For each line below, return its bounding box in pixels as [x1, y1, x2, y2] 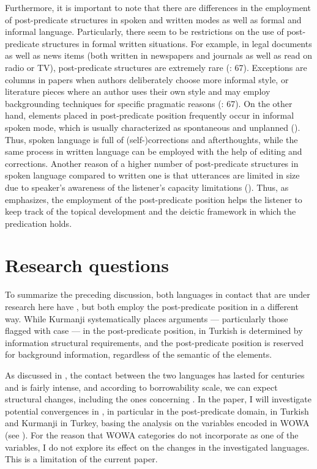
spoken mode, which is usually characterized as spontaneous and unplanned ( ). [5, 120, 300, 133]
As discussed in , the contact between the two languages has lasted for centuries [5, 368, 305, 381]
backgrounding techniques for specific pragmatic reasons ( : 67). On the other [5, 97, 293, 109]
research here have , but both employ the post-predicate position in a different [5, 300, 299, 312]
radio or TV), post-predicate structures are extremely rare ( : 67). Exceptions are [5, 61, 307, 73]
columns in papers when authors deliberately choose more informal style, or [5, 73, 289, 86]
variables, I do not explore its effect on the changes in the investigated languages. [5, 440, 310, 453]
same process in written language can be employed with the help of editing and [5, 145, 302, 158]
